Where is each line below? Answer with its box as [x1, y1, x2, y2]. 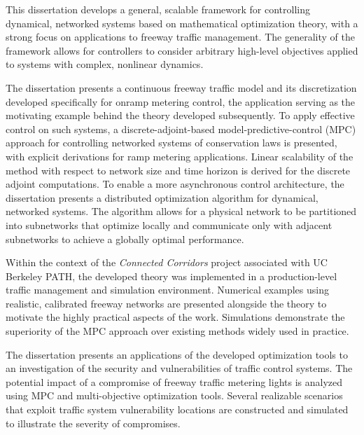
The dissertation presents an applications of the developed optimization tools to [6, 347, 348, 361]
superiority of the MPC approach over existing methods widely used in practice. [6, 324, 349, 338]
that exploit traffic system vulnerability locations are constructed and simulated [6, 402, 349, 417]
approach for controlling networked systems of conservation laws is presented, [6, 135, 337, 150]
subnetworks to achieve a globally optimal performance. [6, 231, 244, 246]
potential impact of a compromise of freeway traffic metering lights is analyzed [6, 374, 343, 389]
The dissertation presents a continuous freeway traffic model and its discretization [6, 80, 357, 95]
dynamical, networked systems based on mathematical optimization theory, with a [6, 15, 358, 30]
